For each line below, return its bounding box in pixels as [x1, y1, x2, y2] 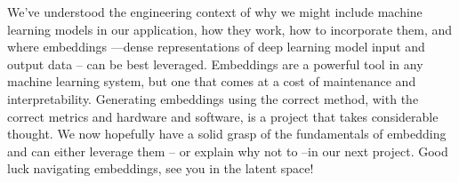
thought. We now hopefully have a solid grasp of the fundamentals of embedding [7, 124, 447, 143]
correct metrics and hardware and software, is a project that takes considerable [7, 107, 439, 125]
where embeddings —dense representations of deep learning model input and [7, 37, 425, 56]
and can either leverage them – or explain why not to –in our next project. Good [7, 141, 448, 160]
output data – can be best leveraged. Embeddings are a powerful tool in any [7, 54, 423, 73]
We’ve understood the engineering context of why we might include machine [7, 3, 423, 20]
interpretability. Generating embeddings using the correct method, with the [7, 89, 419, 107]
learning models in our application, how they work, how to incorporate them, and [7, 20, 453, 38]
